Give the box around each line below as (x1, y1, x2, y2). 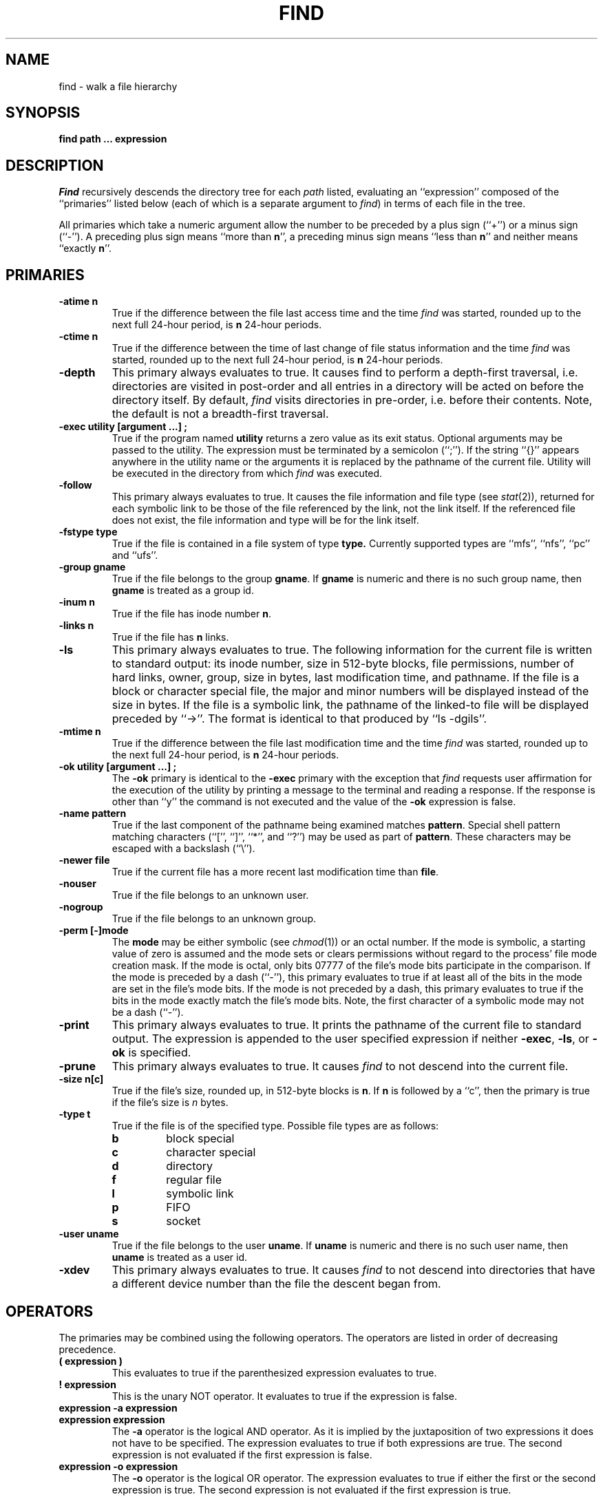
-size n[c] (59, 1073, 104, 1085)
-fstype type (59, 526, 118, 538)
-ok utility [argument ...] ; (59, 761, 177, 773)
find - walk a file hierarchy (59, 80, 178, 92)
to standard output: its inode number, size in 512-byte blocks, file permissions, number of (112, 657, 574, 671)
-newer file (59, 854, 110, 867)
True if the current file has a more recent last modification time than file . (112, 866, 439, 878)
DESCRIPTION (6, 156, 104, 174)
